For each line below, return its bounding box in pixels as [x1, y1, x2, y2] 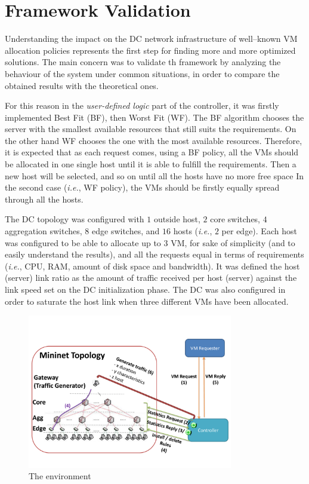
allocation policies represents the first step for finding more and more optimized [5, 44, 296, 56]
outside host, [153, 213, 200, 225]
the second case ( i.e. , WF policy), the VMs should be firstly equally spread [5, 181, 280, 194]
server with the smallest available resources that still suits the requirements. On [5, 122, 296, 135]
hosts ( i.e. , [173, 225, 212, 237]
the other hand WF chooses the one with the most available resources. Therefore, [5, 134, 302, 146]
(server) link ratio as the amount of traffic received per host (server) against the [5, 271, 297, 284]
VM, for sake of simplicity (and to [171, 236, 295, 249]
